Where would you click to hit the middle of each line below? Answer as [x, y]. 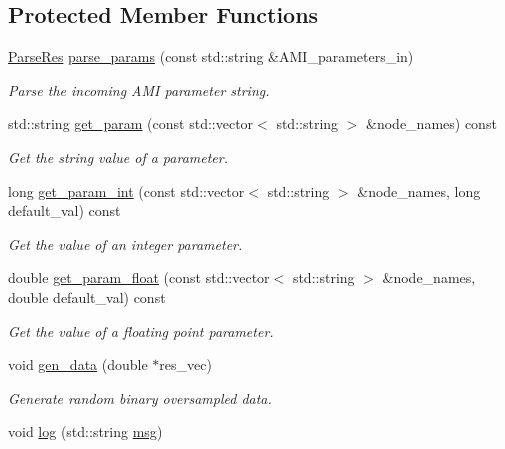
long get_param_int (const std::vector [126, 190]
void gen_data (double [78, 364]
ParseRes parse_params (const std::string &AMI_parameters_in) [211, 56]
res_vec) [185, 364]
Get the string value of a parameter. [118, 156]
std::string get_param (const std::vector [131, 123]
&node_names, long [419, 190]
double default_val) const [87, 296]
